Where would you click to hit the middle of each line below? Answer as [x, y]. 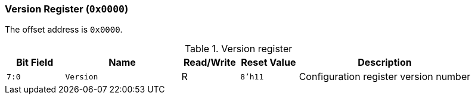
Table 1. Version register [238, 49]
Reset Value [268, 63]
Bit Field [35, 63]
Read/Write [209, 63]
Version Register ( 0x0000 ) [67, 9]
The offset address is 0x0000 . [64, 30]
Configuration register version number [385, 77]
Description [385, 63]
